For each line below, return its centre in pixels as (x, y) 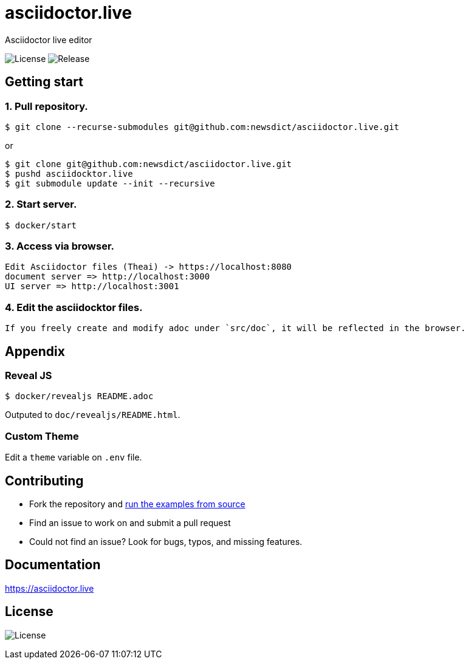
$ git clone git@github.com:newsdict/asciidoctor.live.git (149, 164)
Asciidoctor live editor (49, 39)
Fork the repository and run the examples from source (137, 504)
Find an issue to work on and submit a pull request (130, 523)
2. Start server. (41, 204)
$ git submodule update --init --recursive (110, 183)
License (29, 612)
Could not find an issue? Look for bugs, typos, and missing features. (166, 542)
